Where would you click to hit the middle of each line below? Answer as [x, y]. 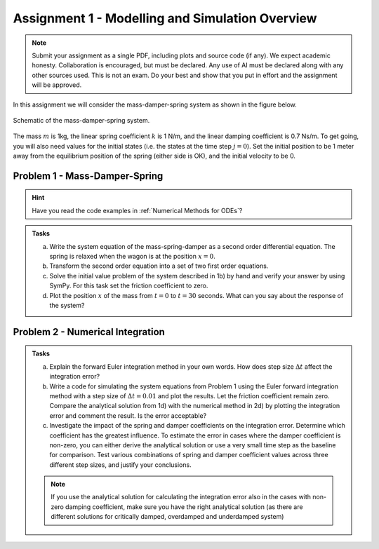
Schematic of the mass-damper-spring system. [81, 120]
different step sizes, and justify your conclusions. [121, 465]
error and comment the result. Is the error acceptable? [128, 415]
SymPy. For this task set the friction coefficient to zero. [129, 286]
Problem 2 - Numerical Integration [89, 332]
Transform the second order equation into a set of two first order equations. [159, 266]
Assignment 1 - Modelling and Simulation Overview [165, 18]
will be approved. [57, 85]
